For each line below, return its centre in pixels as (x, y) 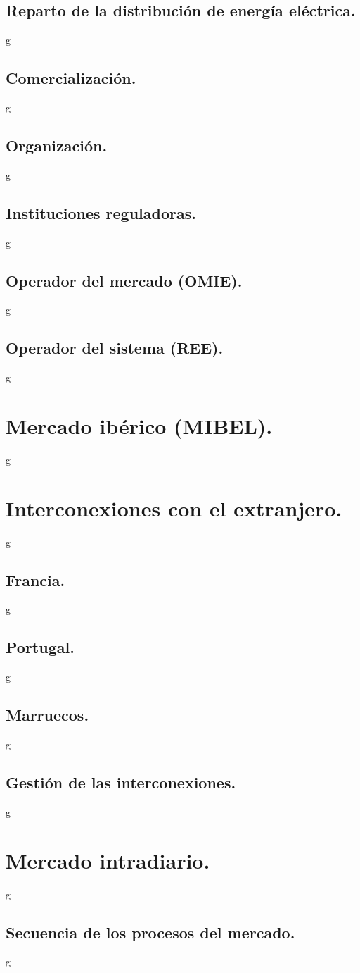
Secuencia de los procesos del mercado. (150, 932)
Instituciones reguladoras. (101, 212)
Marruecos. (47, 715)
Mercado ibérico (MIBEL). (139, 425)
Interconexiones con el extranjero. (174, 508)
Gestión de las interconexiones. (121, 782)
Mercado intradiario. (108, 860)
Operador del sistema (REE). (115, 348)
